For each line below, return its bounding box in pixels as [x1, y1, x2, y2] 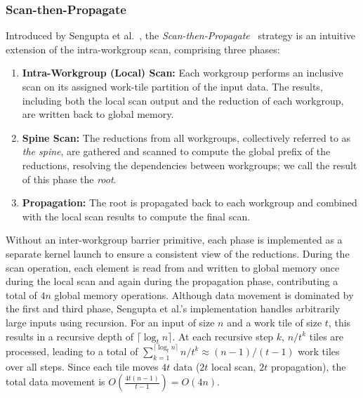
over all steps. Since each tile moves [6, 359, 159, 373]
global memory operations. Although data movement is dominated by [54, 287, 354, 302]
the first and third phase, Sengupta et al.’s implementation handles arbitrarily [6, 301, 341, 316]
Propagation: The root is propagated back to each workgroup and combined [22, 195, 357, 210]
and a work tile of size [227, 314, 322, 329]
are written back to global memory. [22, 107, 174, 121]
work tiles [298, 343, 340, 358]
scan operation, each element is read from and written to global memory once [6, 260, 340, 274]
